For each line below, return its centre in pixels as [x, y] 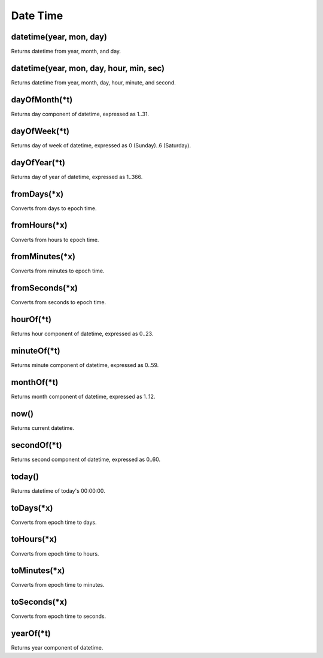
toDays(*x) [32, 508]
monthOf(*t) [35, 382]
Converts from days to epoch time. [54, 208]
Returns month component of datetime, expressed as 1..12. [83, 397]
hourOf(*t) [31, 319]
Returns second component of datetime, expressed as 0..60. [86, 459]
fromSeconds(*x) [44, 288]
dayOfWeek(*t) [40, 131]
